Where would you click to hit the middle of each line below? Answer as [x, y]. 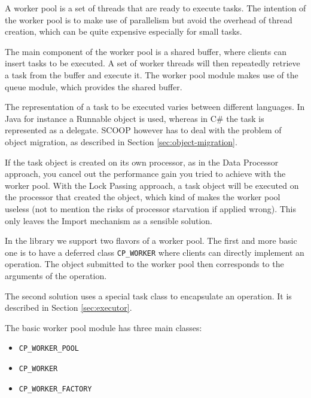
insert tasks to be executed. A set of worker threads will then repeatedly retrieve [153, 63]
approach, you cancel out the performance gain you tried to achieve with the [145, 174]
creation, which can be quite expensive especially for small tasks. [124, 31]
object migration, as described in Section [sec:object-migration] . [121, 141]
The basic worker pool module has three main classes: [103, 327]
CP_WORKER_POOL [49, 349]
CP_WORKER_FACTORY [55, 389]
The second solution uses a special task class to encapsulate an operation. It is [148, 296]
